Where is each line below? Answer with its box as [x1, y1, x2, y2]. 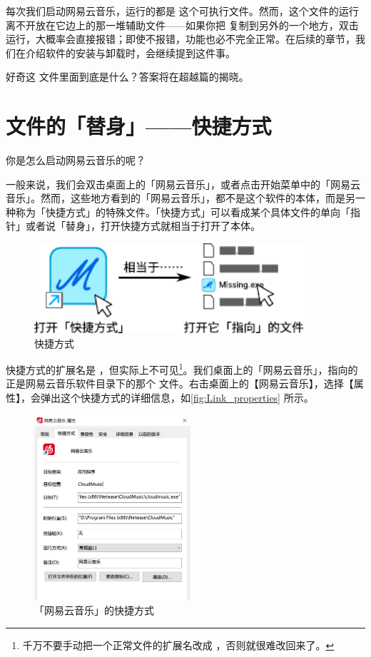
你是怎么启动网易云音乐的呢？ [6, 153, 146, 168]
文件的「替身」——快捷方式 [6, 111, 272, 141]
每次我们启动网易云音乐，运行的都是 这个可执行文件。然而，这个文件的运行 [6, 4, 359, 18]
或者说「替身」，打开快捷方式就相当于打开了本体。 [25, 218, 260, 233]
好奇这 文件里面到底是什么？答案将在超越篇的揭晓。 [6, 69, 249, 84]
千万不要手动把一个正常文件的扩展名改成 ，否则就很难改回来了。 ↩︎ [22, 638, 335, 653]
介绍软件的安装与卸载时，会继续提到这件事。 [25, 45, 235, 60]
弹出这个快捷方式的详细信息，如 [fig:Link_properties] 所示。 [40, 390, 314, 405]
